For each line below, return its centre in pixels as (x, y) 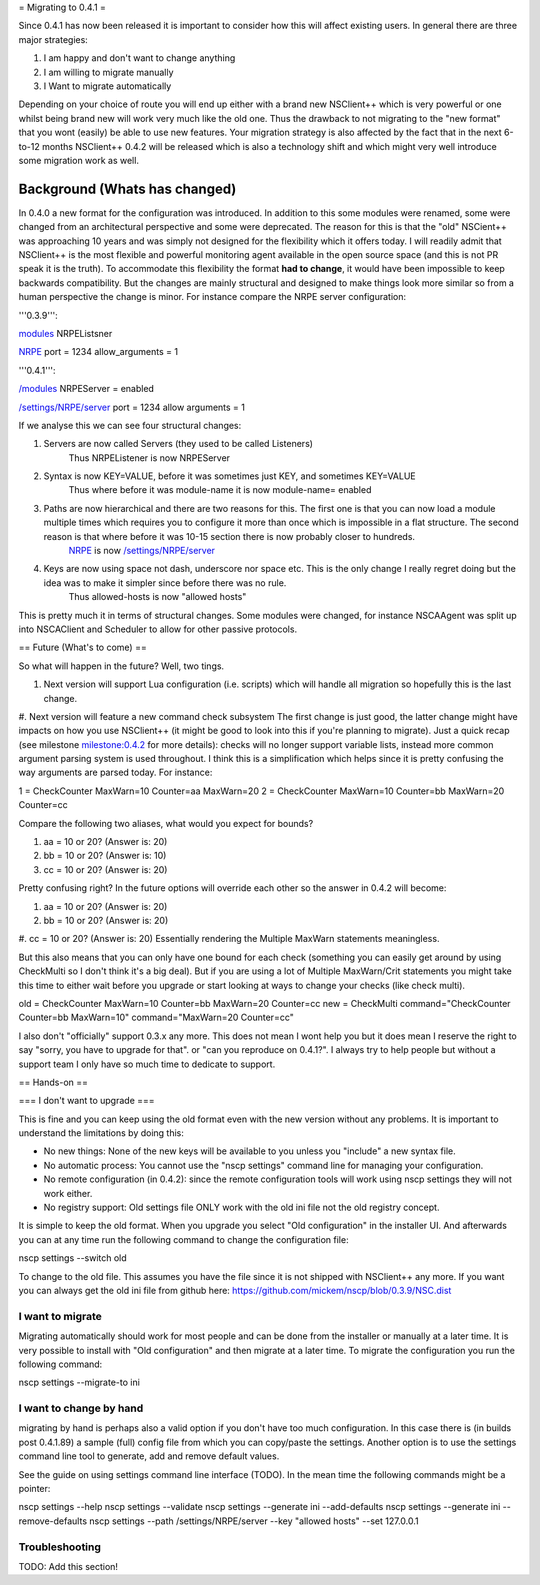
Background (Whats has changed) (127, 188)
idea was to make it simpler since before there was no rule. (165, 582)
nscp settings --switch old (72, 1258)
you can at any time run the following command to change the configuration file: (183, 1239)
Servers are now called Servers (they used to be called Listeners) (178, 444)
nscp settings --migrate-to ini (79, 1382)
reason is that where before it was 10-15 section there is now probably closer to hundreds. (229, 536)
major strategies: (53, 39)
